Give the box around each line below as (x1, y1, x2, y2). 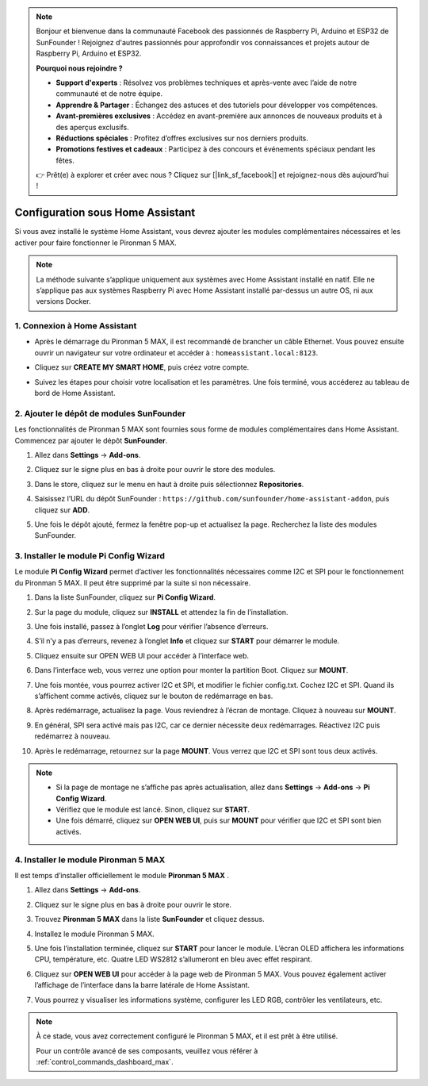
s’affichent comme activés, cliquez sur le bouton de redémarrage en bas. (34, 691, 273, 700)
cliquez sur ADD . (34, 505, 90, 515)
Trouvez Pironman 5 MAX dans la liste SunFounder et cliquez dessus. (34, 915, 265, 924)
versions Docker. (36, 297, 91, 306)
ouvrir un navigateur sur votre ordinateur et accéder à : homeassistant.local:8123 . (34, 347, 319, 357)
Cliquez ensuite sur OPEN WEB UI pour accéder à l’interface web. (34, 650, 250, 660)
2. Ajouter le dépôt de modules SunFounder (14, 408, 186, 419)
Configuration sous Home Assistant (14, 206, 196, 220)
